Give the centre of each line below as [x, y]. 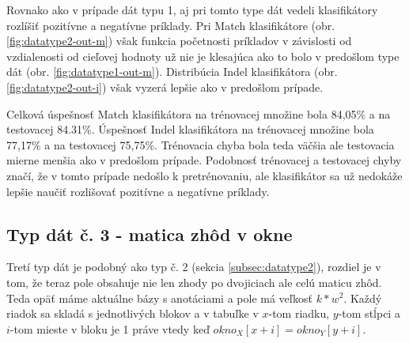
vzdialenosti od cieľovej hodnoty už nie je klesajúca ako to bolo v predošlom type [203, 56]
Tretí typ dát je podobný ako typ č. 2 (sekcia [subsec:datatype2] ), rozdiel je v [194, 267]
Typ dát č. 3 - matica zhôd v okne [150, 234]
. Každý [363, 298]
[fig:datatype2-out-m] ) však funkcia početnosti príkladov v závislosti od [179, 41]
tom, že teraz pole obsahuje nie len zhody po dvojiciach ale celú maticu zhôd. [194, 282]
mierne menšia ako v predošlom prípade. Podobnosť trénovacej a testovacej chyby [204, 160]
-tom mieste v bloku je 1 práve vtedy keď [110, 328]
